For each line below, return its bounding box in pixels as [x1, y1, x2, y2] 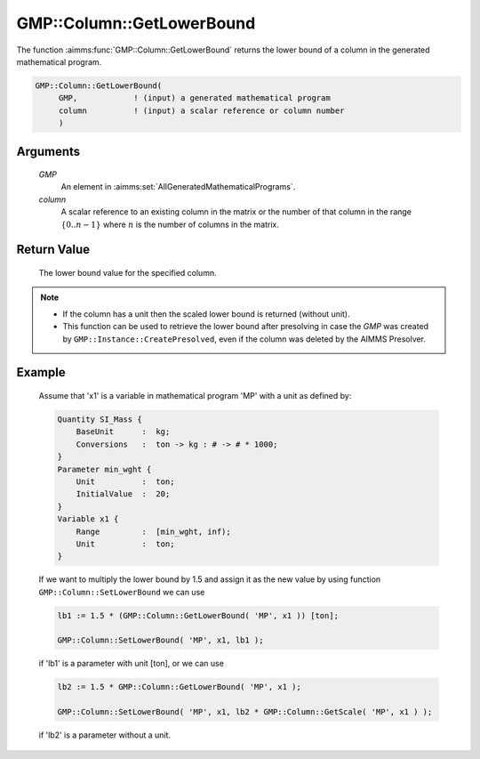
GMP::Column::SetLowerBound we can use [38, 586, 205, 597]
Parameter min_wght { [57, 464, 152, 474]
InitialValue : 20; [76, 489, 171, 499]
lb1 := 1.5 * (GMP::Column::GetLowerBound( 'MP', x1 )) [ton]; [57, 610, 340, 620]
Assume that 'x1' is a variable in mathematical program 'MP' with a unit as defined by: [38, 391, 352, 401]
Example [16, 365, 66, 380]
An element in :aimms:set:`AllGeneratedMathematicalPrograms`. [60, 182, 296, 192]
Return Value [16, 242, 91, 257]
